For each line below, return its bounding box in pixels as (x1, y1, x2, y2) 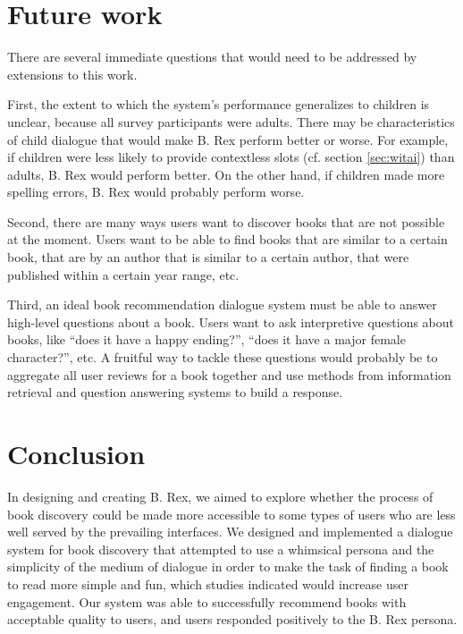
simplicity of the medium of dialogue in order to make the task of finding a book (7, 557, 449, 576)
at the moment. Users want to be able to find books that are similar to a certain (7, 230, 448, 249)
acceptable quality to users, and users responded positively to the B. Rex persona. (7, 610, 458, 629)
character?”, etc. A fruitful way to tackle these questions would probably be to (7, 348, 438, 367)
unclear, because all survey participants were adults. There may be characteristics (7, 112, 455, 131)
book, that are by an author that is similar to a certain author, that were (7, 248, 409, 266)
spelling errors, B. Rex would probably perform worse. (7, 182, 305, 201)
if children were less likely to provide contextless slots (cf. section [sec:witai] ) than (7, 148, 455, 166)
